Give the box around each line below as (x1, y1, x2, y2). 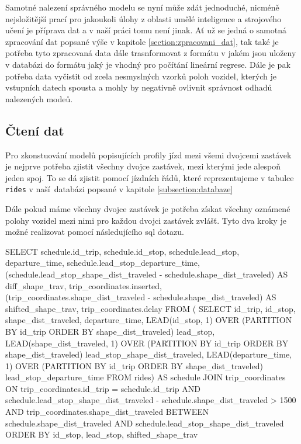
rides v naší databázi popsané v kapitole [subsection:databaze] (5, 183, 233, 195)
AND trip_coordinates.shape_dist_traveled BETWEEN (5, 405, 209, 418)
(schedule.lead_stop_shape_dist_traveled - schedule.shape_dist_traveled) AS (5, 268, 288, 280)
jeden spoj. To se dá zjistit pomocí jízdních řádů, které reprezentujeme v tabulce (5, 171, 294, 183)
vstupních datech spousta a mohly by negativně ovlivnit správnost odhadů (5, 81, 272, 93)
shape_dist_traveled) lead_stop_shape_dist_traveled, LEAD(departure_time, (5, 348, 292, 360)
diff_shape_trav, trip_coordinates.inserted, (5, 279, 162, 292)
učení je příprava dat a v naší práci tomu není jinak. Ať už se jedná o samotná (5, 24, 287, 36)
